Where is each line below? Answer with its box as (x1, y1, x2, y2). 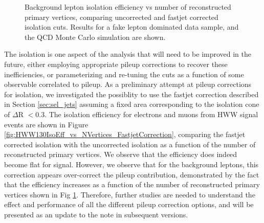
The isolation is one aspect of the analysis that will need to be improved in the (4, 49, 252, 59)
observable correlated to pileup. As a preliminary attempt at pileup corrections (4, 79, 252, 90)
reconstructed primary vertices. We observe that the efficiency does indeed (4, 149, 237, 160)
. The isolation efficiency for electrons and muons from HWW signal (45, 108, 258, 119)
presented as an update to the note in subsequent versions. (4, 209, 188, 219)
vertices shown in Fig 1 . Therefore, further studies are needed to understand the (4, 189, 255, 199)
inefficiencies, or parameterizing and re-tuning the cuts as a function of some (4, 69, 244, 79)
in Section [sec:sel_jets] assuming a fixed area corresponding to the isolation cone (4, 99, 259, 109)
